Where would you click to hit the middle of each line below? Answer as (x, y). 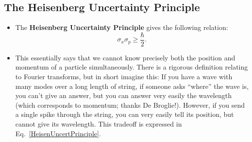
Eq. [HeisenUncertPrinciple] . (58, 133)
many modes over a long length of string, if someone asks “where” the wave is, (132, 86)
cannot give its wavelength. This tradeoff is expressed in (99, 124)
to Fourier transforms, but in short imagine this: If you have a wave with (124, 77)
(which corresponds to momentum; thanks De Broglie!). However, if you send (130, 105)
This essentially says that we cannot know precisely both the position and (125, 57)
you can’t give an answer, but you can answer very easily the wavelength (123, 95)
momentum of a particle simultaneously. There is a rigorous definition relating (132, 67)
